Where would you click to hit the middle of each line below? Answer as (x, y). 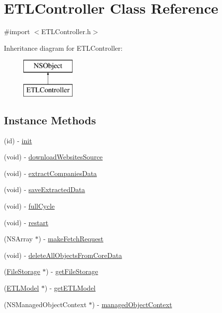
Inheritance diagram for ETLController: (63, 48)
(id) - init (18, 140)
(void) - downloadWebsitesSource (53, 157)
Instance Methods (50, 120)
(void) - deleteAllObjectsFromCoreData (63, 255)
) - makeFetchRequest (71, 239)
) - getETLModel (70, 288)
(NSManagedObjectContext (45, 304)
